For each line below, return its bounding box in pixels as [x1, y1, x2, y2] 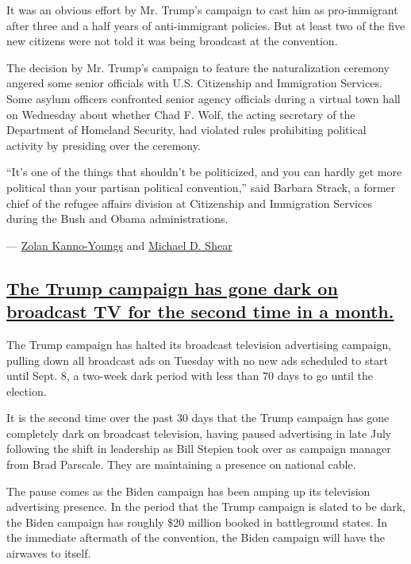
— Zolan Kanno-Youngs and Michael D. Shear [6, 236, 232, 253]
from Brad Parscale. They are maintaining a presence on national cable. [6, 456, 356, 473]
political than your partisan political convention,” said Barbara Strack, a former [6, 178, 396, 195]
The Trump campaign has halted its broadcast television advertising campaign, [6, 336, 392, 352]
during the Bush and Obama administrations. [6, 210, 229, 227]
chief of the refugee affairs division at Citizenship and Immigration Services [6, 194, 372, 211]
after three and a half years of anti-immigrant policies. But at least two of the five [6, 17, 405, 33]
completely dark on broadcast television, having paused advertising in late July [6, 424, 392, 441]
